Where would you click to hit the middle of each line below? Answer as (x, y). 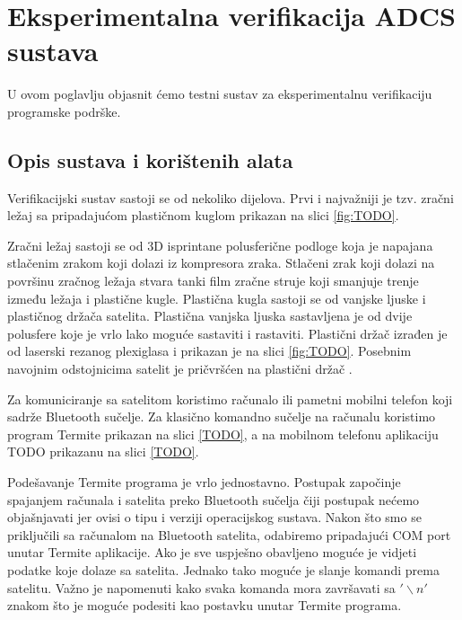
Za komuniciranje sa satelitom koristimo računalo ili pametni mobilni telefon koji (230, 399)
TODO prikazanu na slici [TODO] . (103, 452)
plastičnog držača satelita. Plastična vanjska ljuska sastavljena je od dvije (210, 316)
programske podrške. (64, 111)
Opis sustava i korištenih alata (150, 159)
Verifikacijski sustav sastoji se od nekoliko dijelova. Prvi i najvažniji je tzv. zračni (231, 197)
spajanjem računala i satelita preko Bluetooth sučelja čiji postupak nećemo (214, 499)
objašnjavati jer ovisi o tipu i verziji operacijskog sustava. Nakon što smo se (214, 517)
